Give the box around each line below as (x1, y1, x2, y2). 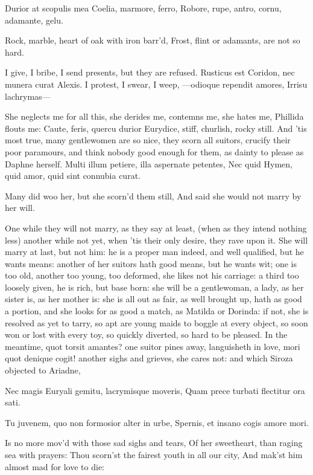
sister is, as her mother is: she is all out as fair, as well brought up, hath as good (5, 292, 302, 305)
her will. (5, 201, 35, 214)
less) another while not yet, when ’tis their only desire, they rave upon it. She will (5, 233, 308, 246)
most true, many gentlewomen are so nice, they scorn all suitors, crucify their (5, 134, 291, 146)
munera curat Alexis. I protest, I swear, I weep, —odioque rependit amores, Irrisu (5, 77, 308, 90)
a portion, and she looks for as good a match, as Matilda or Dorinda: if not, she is (5, 305, 309, 317)
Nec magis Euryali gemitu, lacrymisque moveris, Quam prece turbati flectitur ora (5, 384, 305, 396)
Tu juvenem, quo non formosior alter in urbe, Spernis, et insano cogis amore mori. (5, 416, 309, 428)
